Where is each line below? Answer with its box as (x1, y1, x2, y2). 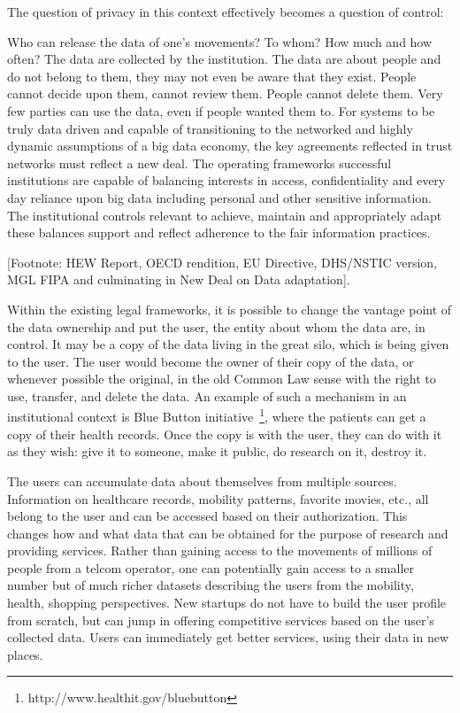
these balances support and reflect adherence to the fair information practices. (7, 223, 431, 242)
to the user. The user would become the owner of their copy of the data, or (7, 352, 414, 370)
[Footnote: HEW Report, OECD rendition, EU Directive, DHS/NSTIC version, (7, 252, 438, 271)
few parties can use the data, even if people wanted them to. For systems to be (7, 101, 435, 120)
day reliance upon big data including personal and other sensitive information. (7, 188, 432, 206)
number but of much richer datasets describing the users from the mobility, (7, 576, 414, 594)
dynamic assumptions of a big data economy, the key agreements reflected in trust (7, 136, 453, 155)
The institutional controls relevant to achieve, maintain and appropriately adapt (7, 205, 442, 224)
